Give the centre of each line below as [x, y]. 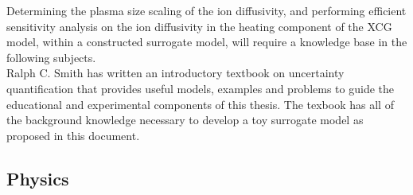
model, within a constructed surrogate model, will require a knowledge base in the [207, 42]
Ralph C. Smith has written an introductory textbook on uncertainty [175, 73]
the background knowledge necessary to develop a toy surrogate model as [185, 120]
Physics [38, 178]
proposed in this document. [73, 135]
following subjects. [51, 57]
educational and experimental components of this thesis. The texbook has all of [200, 104]
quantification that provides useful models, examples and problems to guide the [200, 88]
